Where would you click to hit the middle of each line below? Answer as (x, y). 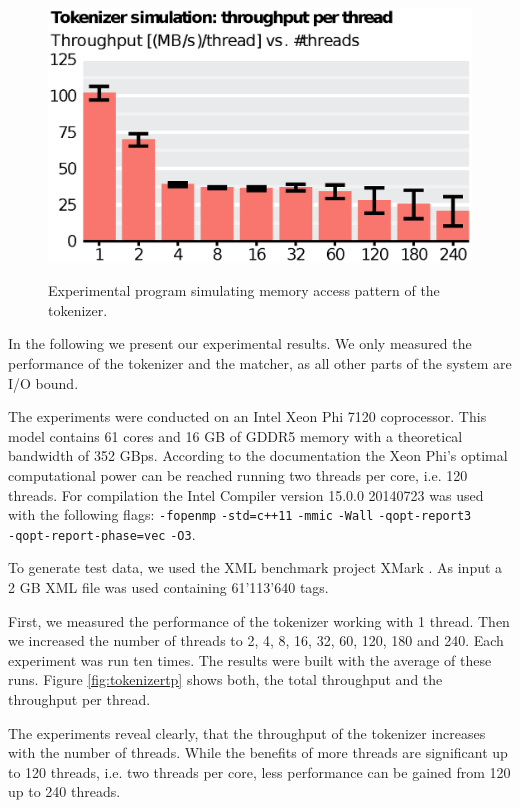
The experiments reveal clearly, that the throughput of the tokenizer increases (247, 732)
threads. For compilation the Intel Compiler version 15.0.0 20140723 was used (246, 494)
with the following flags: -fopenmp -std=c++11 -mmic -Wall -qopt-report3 (240, 514)
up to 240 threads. (64, 791)
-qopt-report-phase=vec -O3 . (102, 533)
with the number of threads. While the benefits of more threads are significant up (258, 752)
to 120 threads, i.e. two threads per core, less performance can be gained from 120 (259, 771)
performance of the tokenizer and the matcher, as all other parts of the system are (260, 363)
